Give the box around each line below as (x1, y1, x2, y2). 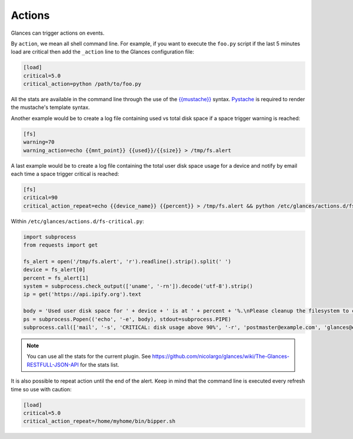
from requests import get (23, 242, 98, 248)
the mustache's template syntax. (11, 104, 91, 111)
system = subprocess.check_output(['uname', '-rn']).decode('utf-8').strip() (23, 283, 253, 290)
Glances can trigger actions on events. (11, 29, 105, 36)
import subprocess (23, 233, 76, 240)
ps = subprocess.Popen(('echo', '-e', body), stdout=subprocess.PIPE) (23, 315, 232, 322)
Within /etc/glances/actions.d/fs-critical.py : (11, 218, 144, 225)
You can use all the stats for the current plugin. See (26, 353, 151, 360)
